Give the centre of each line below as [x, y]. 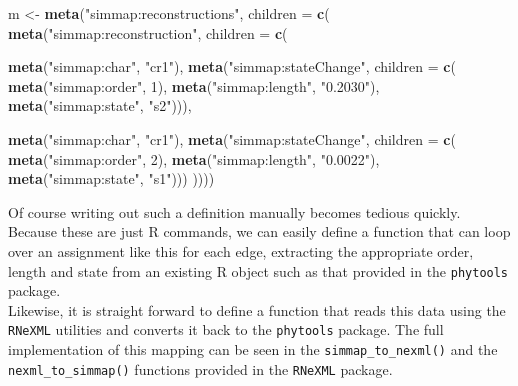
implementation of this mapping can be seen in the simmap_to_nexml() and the [253, 349]
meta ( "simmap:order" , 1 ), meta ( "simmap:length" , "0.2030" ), [194, 85]
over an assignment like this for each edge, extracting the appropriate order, [241, 250]
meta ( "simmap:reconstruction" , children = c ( [148, 32]
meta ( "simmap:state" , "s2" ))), [100, 105]
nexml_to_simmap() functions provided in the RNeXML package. [200, 368]
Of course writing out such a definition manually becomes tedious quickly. [234, 211]
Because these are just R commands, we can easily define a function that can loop [259, 231]
